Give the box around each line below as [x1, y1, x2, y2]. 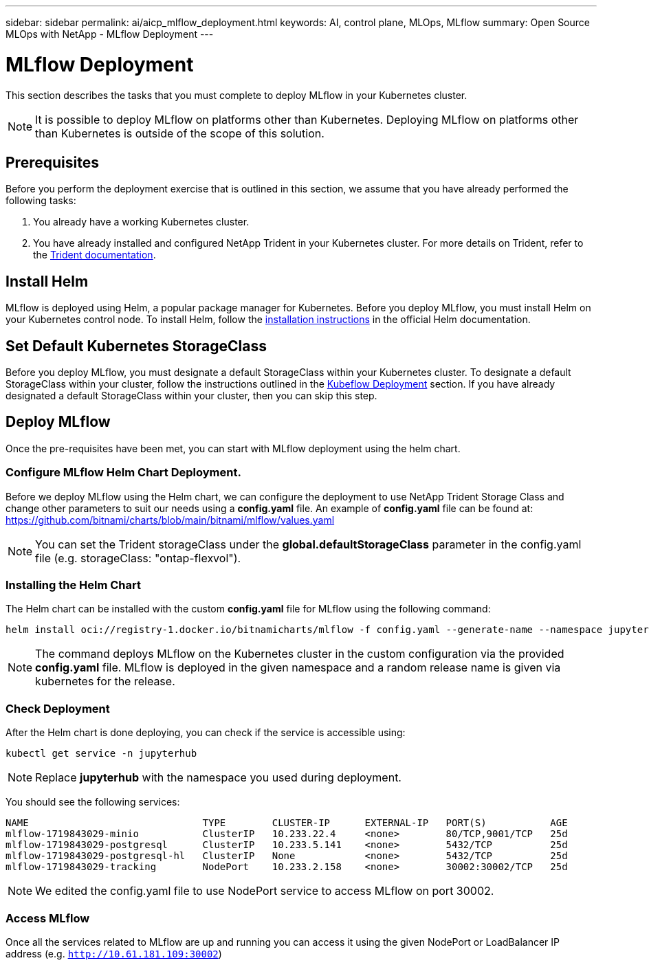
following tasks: [5, 195, 76, 207]
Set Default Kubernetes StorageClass [5, 337, 267, 355]
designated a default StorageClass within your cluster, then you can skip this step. [5, 390, 377, 402]
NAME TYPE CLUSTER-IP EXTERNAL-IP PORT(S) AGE [5, 817, 568, 829]
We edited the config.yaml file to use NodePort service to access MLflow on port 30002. [35, 884, 494, 898]
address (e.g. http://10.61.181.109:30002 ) [5, 947, 222, 960]
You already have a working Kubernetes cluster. [33, 216, 250, 228]
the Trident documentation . [33, 249, 156, 261]
